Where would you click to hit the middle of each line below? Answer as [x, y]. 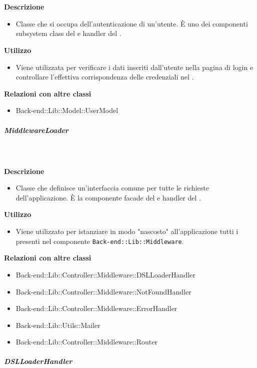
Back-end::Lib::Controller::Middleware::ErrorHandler [96, 308]
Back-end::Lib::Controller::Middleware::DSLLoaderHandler [105, 274]
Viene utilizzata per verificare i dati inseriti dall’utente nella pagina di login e [134, 67]
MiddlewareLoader [36, 130]
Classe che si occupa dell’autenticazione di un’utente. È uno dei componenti [132, 23]
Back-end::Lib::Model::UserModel [67, 110]
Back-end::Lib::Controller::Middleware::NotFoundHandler [103, 291]
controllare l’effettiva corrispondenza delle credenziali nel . [105, 77]
